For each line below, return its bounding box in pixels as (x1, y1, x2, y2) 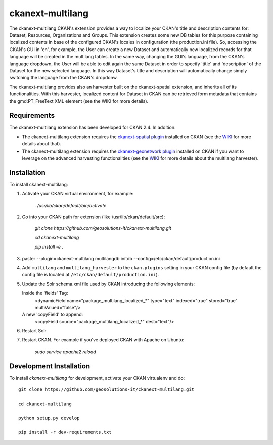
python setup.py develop (18, 415, 80, 421)
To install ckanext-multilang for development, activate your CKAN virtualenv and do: (9, 375, 185, 381)
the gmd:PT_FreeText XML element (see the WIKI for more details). (9, 98, 149, 104)
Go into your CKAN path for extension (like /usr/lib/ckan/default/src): (22, 214, 165, 220)
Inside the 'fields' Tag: (22, 290, 68, 296)
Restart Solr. (22, 328, 48, 334)
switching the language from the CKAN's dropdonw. (9, 75, 118, 81)
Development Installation (9, 362, 90, 370)
